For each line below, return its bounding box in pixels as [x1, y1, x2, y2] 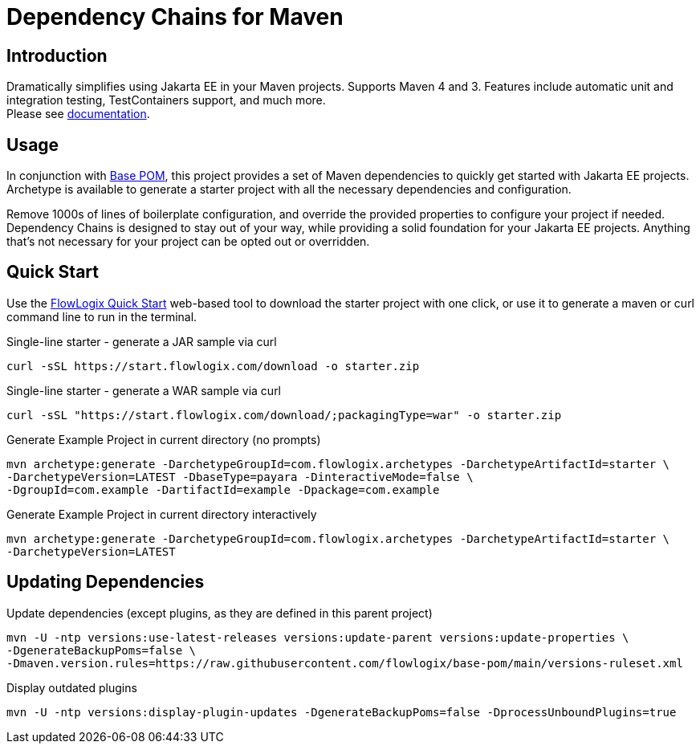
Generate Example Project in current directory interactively [6, 507, 317, 521]
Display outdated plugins [6, 680, 137, 695]
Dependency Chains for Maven [6, 3, 344, 31]
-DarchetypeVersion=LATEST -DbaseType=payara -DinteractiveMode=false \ [6, 470, 474, 483]
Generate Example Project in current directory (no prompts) [6, 432, 321, 446]
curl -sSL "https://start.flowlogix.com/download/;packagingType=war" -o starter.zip [6, 408, 562, 422]
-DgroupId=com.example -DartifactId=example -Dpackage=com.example [6, 483, 440, 496]
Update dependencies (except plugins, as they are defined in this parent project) [6, 605, 433, 620]
